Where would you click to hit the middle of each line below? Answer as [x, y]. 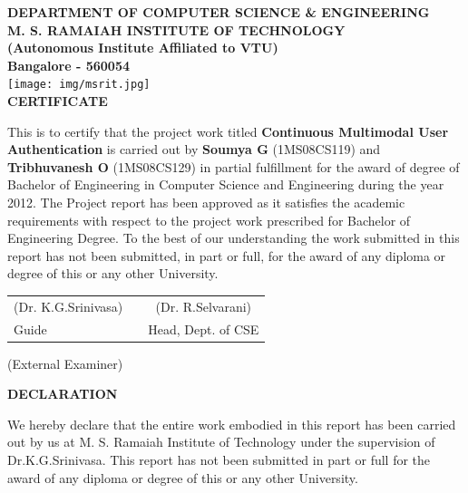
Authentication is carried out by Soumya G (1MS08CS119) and [194, 149]
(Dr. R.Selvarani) [204, 306]
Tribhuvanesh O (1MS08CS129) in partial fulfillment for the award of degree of [234, 166]
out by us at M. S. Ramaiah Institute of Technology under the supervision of [221, 442]
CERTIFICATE [58, 101]
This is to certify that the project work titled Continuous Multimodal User [228, 131]
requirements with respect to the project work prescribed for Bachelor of [209, 220]
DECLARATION [63, 394]
